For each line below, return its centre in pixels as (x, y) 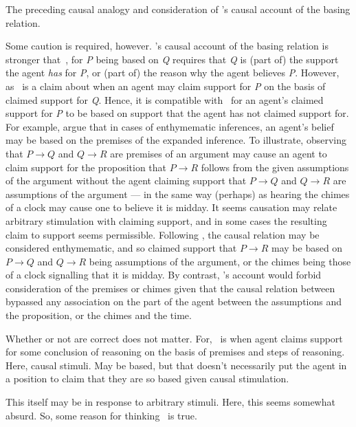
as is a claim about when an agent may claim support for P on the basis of (166, 86)
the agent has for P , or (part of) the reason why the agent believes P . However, (173, 73)
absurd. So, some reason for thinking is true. (101, 415)
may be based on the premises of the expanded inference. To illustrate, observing (176, 140)
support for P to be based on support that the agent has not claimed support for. (177, 113)
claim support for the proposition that (86, 167)
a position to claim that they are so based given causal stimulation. (147, 379)
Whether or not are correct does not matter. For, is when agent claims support (174, 338)
